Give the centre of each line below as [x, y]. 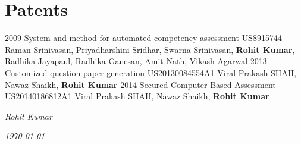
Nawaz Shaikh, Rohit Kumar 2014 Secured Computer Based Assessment [140, 84]
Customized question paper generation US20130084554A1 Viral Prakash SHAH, [151, 72]
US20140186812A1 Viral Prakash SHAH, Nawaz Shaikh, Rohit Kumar [137, 96]
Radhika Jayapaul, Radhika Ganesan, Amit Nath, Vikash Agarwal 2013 [136, 61]
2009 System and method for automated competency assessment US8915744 [143, 38]
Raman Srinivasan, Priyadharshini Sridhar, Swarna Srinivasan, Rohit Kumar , [150, 49]
